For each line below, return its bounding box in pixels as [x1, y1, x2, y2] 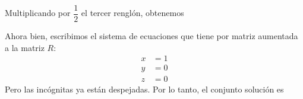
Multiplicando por [5, 7, 71, 19]
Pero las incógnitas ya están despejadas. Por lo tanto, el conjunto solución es [5, 83, 284, 95]
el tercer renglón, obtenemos [81, 7, 184, 19]
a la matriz [5, 41, 45, 53]
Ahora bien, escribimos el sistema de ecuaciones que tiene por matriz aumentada [5, 30, 298, 42]
